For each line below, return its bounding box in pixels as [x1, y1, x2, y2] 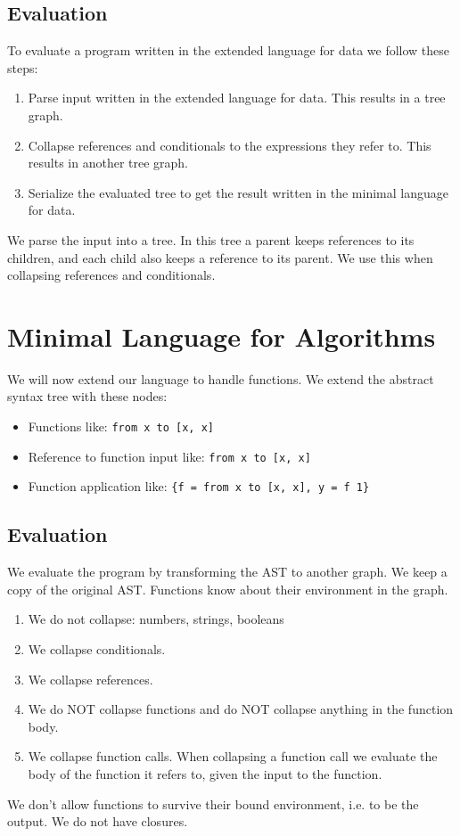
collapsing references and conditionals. [7, 266, 216, 284]
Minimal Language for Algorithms [7, 317, 436, 354]
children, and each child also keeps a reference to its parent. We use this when [7, 248, 433, 266]
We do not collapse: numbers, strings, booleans [28, 610, 284, 628]
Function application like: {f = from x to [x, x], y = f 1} [28, 477, 370, 496]
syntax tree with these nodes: [7, 387, 168, 406]
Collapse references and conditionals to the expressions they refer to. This [28, 135, 431, 154]
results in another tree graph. [28, 153, 189, 172]
